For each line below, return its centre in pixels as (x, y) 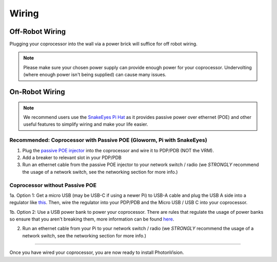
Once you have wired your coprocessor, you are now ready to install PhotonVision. (97, 253)
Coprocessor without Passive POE (53, 185)
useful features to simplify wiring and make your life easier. (86, 124)
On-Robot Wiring (37, 92)
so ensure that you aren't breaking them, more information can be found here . (92, 219)
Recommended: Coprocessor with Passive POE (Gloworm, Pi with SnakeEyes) (108, 140)
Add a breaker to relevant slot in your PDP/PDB (72, 157)
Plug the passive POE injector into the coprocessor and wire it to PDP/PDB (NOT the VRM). (118, 150)
